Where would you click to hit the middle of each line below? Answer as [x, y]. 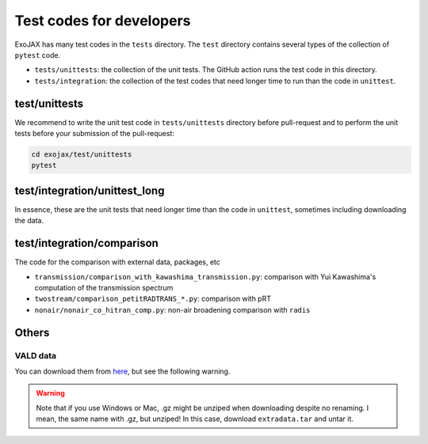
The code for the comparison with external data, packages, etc [118, 262]
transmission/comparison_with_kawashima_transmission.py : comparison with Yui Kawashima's [205, 276]
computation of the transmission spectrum [104, 287]
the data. [29, 221]
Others [32, 332]
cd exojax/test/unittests [82, 154]
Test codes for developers [103, 21]
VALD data [36, 355]
